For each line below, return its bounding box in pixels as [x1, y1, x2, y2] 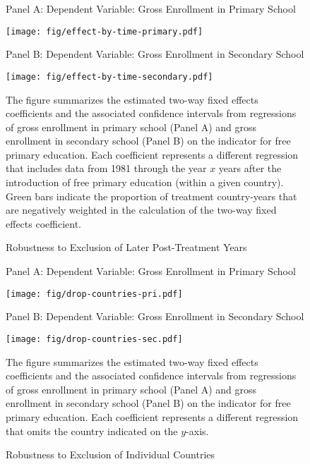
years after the [218, 161, 282, 176]
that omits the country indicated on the [6, 423, 178, 438]
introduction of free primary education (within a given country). [6, 175, 284, 190]
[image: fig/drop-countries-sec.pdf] [6, 334, 183, 344]
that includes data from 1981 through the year [6, 161, 207, 176]
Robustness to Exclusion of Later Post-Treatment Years [6, 240, 247, 255]
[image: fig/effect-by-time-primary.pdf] [6, 26, 203, 37]
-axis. [186, 423, 209, 438]
